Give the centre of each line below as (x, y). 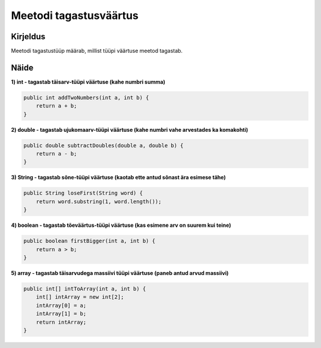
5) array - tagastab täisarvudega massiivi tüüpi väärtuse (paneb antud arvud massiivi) (120, 273)
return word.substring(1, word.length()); (99, 201)
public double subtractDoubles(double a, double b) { (103, 145)
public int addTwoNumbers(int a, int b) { (86, 97)
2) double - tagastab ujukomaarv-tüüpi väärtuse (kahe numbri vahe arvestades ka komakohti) (130, 129)
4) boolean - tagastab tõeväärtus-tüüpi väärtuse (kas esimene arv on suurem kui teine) (121, 225)
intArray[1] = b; (61, 314)
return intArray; (61, 322)
